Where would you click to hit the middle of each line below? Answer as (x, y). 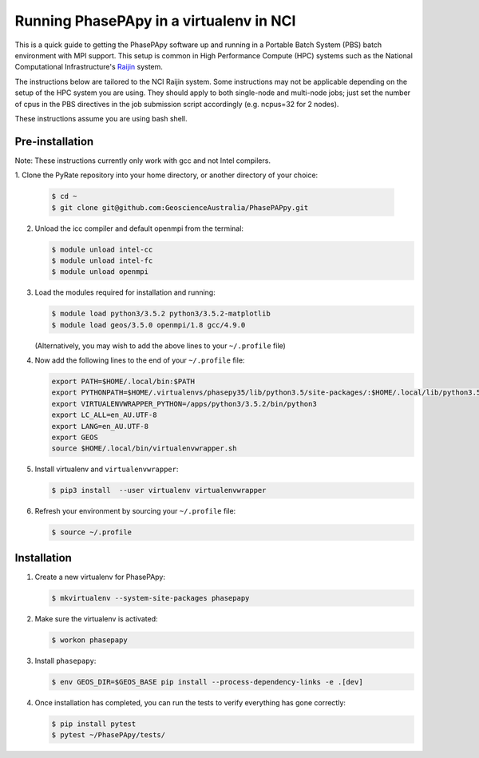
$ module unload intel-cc (102, 249)
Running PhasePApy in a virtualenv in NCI (155, 21)
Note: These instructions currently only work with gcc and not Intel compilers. (143, 161)
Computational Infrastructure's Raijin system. (89, 67)
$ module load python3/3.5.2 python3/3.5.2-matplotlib (161, 314)
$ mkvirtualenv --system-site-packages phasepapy (150, 598)
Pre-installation (54, 141)
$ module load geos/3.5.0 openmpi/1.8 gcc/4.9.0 (148, 325)
